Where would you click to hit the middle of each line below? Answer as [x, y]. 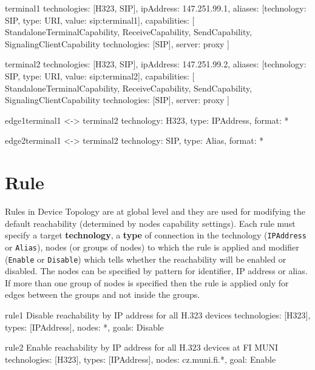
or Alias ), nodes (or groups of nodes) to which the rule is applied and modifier [152, 247]
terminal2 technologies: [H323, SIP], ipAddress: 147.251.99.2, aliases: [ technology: [156, 64]
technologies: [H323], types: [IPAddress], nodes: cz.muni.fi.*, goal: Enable [141, 359]
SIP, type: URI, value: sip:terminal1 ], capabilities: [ [100, 20]
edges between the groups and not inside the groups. [103, 294]
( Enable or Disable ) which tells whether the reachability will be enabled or [146, 259]
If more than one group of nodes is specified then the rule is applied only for [147, 282]
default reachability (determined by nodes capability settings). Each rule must [150, 223]
